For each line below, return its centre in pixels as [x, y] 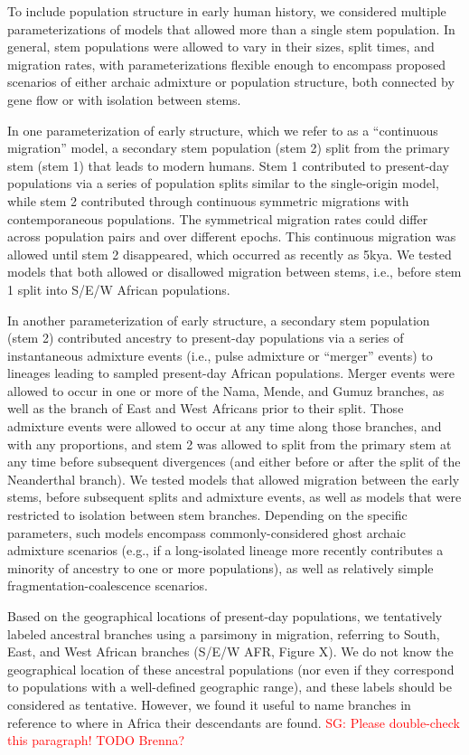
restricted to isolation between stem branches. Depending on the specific [207, 515]
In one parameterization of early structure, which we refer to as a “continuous [223, 130]
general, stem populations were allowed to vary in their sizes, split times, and [221, 47]
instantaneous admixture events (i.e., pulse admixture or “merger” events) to [220, 355]
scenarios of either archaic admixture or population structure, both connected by [231, 82]
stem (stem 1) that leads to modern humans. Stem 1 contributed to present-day [228, 165]
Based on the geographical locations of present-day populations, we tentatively [225, 616]
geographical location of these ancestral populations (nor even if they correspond [231, 669]
